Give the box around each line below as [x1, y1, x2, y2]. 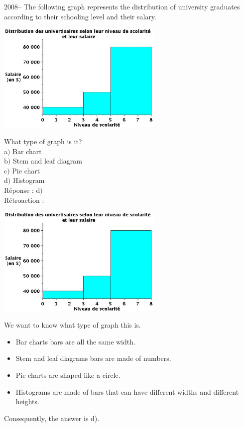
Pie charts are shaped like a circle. [15, 369, 121, 380]
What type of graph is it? [4, 136, 82, 147]
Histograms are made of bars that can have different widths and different [15, 386, 239, 397]
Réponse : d [4, 185, 40, 195]
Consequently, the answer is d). [4, 413, 100, 423]
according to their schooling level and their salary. [4, 11, 156, 21]
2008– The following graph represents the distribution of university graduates [4, 1, 240, 11]
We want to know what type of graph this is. [4, 320, 141, 330]
